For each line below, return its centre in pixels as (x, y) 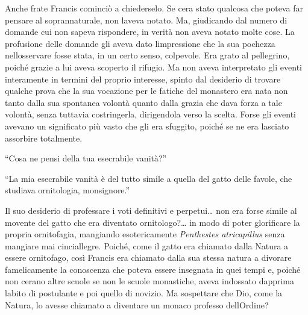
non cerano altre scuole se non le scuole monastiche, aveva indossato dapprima (150, 281)
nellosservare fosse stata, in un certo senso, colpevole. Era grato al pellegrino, (147, 55)
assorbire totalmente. (44, 138)
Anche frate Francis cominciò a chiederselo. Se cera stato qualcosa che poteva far (154, 8)
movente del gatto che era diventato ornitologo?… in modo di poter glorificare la (152, 222)
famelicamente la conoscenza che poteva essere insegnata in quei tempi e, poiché (153, 269)
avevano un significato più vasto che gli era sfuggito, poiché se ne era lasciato (147, 126)
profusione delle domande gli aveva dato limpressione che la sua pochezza (140, 43)
